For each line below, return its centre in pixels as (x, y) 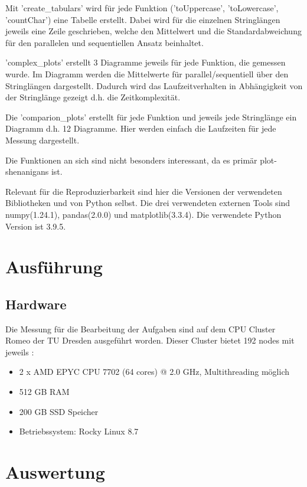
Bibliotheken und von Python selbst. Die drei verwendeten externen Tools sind (148, 203)
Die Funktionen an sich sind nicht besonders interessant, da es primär (131, 160)
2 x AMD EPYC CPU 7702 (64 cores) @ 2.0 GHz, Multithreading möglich (154, 372)
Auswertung (55, 472)
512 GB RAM (44, 392)
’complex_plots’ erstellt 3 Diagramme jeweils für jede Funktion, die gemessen (146, 62)
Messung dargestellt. (43, 140)
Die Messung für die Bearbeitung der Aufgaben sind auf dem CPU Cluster (141, 329)
